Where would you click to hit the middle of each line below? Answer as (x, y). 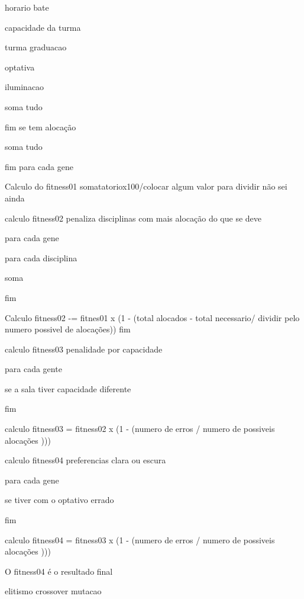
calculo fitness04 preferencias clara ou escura (85, 460)
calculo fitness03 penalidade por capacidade (84, 349)
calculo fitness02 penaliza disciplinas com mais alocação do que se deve (133, 218)
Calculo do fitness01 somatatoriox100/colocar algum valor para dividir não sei (146, 186)
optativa (20, 67)
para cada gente (33, 369)
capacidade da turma (43, 27)
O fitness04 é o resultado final (59, 571)
